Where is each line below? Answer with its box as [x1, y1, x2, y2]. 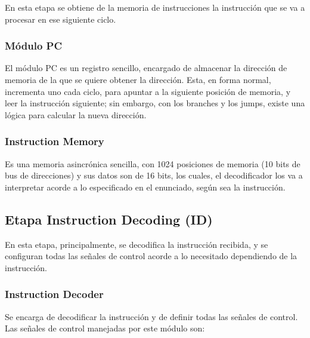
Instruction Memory [5, 134, 104, 149]
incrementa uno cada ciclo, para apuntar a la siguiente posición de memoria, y [5, 85, 291, 97]
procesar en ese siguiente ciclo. [5, 13, 116, 25]
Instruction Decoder [5, 287, 104, 302]
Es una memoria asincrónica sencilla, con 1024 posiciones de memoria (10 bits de [5, 157, 300, 170]
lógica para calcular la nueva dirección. [5, 108, 147, 121]
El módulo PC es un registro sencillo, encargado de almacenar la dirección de [5, 62, 287, 74]
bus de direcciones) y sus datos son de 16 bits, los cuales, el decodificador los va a [5, 169, 303, 182]
